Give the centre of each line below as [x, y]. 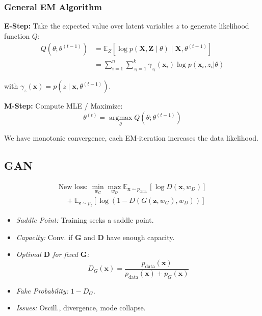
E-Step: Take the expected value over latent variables [89, 26]
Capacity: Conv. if [44, 237]
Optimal [29, 254]
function [17, 35]
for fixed [65, 254]
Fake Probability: [42, 290]
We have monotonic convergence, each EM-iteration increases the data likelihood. [131, 138]
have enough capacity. [140, 237]
